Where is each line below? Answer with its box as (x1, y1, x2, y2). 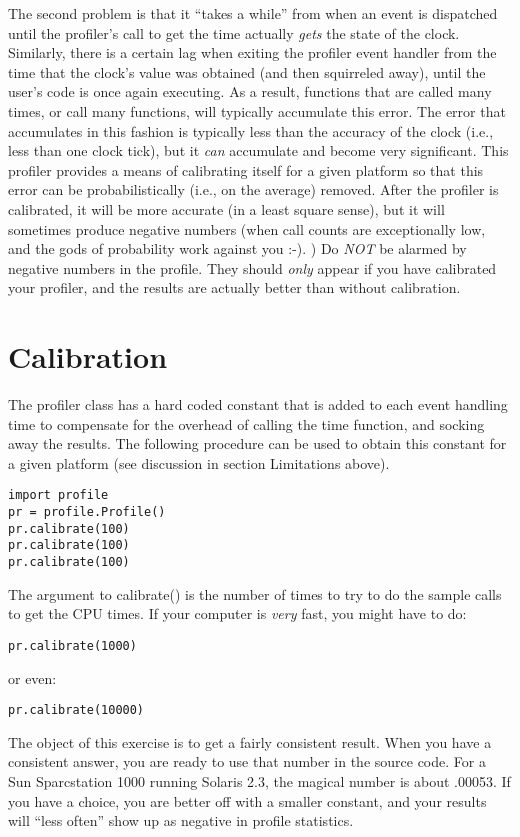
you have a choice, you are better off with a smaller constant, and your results (8, 790, 487, 811)
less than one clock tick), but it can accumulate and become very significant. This (8, 140, 509, 161)
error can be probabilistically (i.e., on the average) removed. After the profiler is (8, 179, 499, 200)
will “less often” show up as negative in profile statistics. (8, 810, 354, 831)
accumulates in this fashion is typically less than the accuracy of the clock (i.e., (8, 120, 494, 141)
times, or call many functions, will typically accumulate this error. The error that (8, 100, 506, 121)
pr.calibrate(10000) (8, 703, 145, 718)
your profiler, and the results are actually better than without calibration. (8, 277, 461, 298)
